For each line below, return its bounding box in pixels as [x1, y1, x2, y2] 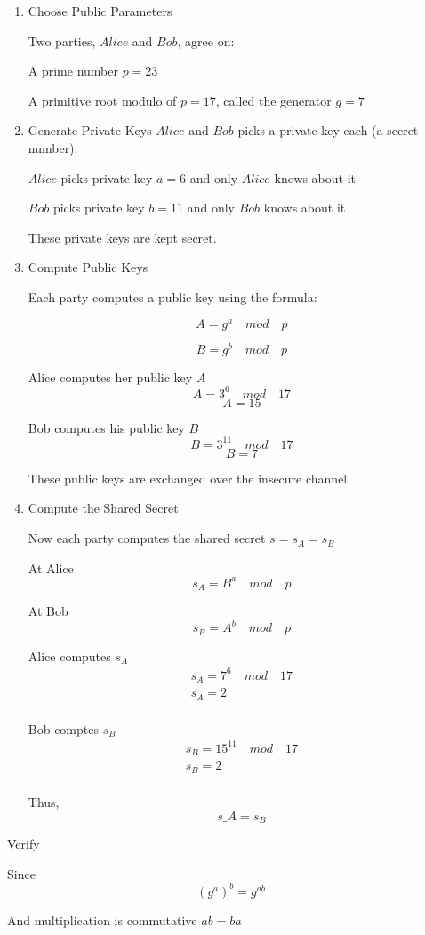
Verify [7, 834, 40, 852]
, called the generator [215, 91, 332, 109]
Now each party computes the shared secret [28, 529, 266, 547]
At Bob [28, 602, 68, 620]
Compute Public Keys [28, 258, 148, 276]
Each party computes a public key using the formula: [28, 287, 317, 306]
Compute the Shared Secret [28, 499, 179, 517]
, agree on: [177, 31, 235, 50]
